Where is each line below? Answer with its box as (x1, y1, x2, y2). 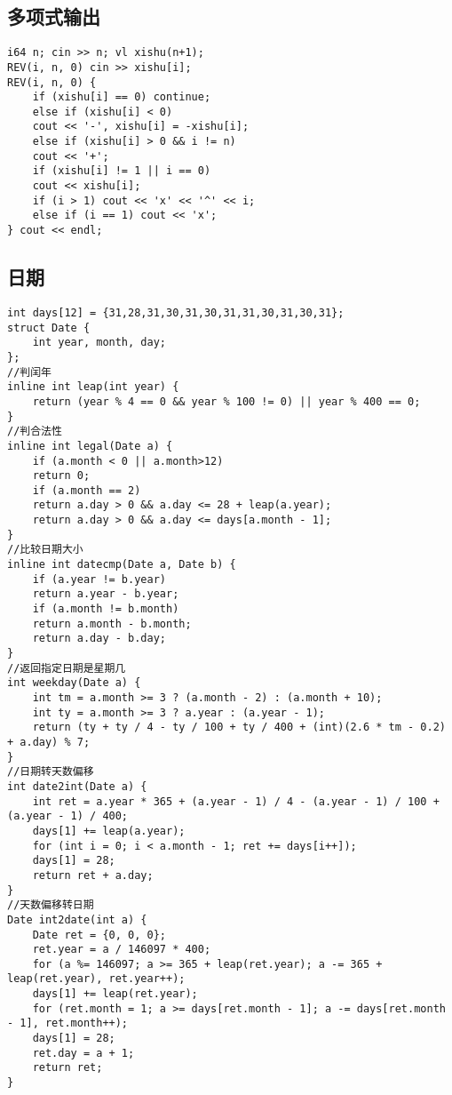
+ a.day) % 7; (7, 735, 91, 748)
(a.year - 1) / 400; (7, 810, 129, 823)
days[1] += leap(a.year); (32, 824, 186, 837)
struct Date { (7, 321, 91, 334)
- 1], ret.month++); (7, 1017, 129, 1030)
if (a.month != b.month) (32, 603, 179, 616)
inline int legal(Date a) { (7, 439, 173, 452)
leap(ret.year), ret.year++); (7, 972, 186, 986)
